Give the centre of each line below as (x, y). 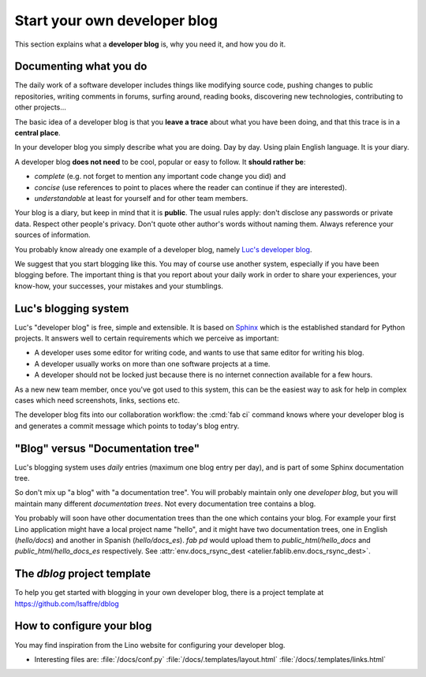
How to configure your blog (83, 626)
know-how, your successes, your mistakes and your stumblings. (119, 286)
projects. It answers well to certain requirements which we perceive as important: (147, 338)
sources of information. (52, 235)
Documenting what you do (81, 67)
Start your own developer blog (116, 20)
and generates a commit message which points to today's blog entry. (127, 426)
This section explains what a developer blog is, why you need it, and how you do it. (150, 44)
